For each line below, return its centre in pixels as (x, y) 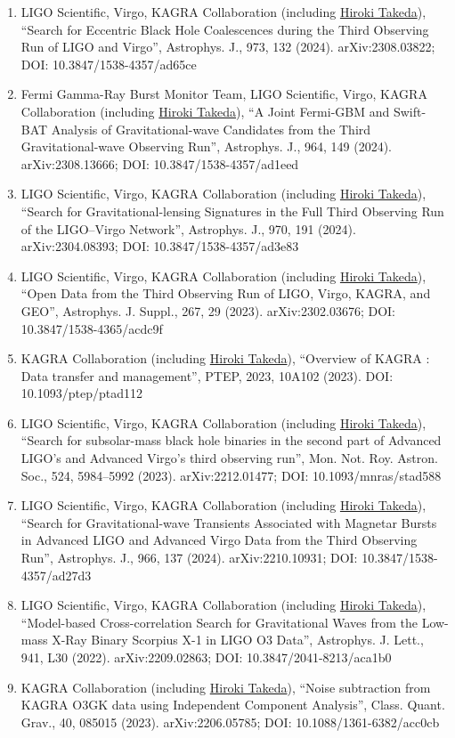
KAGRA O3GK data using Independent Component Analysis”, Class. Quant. (233, 705)
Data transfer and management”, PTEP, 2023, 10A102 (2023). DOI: (207, 375)
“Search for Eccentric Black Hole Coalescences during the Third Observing (225, 29)
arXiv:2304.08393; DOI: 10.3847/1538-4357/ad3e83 (160, 246)
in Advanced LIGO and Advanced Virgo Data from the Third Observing (219, 540)
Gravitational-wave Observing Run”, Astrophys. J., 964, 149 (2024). (206, 146)
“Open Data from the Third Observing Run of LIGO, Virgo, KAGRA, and (226, 293)
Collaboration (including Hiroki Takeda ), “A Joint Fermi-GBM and (205, 111)
